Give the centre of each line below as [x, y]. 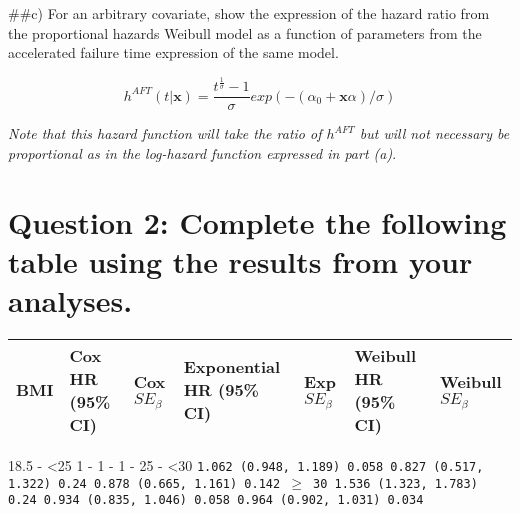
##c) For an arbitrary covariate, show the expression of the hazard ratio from [249, 13]
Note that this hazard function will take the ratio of [165, 133]
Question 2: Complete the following [257, 221]
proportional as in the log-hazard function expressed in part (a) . [202, 152]
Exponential [232, 367]
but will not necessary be [434, 133]
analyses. [70, 299]
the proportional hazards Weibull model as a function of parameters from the [245, 32]
